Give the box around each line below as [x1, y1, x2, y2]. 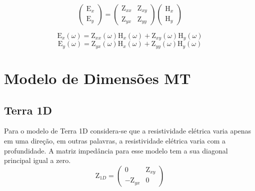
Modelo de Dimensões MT [4, 68, 191, 88]
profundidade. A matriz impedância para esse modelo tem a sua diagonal [4, 145, 228, 155]
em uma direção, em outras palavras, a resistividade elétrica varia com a [4, 135, 226, 146]
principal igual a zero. [4, 155, 71, 165]
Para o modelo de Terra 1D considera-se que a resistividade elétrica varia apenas [4, 125, 251, 136]
